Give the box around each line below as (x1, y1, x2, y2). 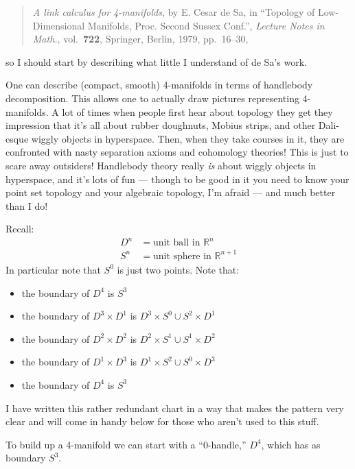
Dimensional (32, 18, 85, 32)
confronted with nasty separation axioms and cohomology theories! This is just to (5, 145, 349, 159)
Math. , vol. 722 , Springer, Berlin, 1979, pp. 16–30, (32, 32, 249, 46)
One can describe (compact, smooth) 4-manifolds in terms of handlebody (5, 77, 313, 92)
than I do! (5, 198, 48, 213)
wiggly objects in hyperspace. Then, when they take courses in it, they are (31, 131, 345, 145)
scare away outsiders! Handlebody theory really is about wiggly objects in (5, 158, 317, 172)
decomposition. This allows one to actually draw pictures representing (5, 91, 299, 105)
